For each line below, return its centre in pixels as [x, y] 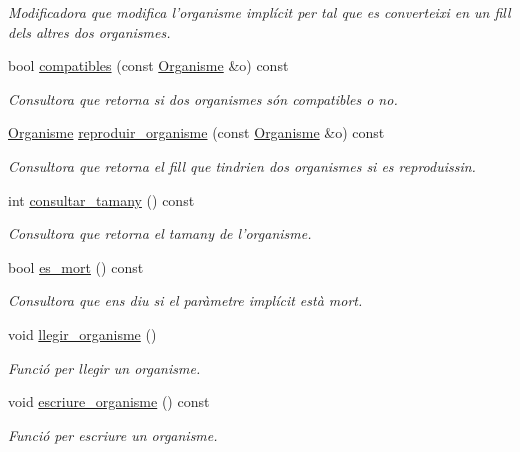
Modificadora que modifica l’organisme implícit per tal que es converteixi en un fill [259, 12]
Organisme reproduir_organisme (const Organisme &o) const [196, 132]
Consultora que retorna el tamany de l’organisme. [160, 233]
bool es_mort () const [76, 266]
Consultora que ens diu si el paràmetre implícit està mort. [185, 300]
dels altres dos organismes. [89, 31]
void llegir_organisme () [82, 333]
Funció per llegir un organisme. [104, 367]
